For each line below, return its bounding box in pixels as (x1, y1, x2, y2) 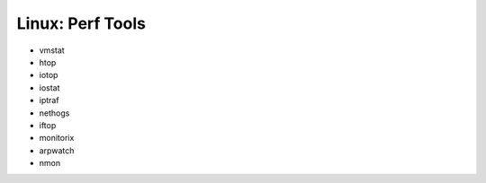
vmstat (39, 45, 65, 56)
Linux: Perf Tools (16, 13, 146, 33)
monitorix (39, 133, 75, 144)
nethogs (39, 108, 70, 118)
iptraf (39, 95, 59, 106)
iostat (39, 82, 60, 93)
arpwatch (39, 144, 75, 156)
